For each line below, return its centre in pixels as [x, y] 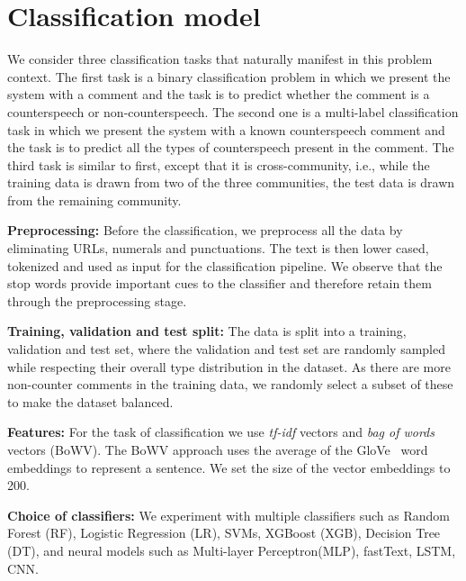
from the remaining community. [94, 200]
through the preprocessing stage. [97, 300]
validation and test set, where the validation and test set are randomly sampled [226, 349]
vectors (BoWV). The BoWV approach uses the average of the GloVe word [218, 449]
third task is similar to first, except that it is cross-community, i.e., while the [219, 164]
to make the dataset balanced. [90, 401]
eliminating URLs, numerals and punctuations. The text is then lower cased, [218, 248]
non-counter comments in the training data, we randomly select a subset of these [230, 384]
